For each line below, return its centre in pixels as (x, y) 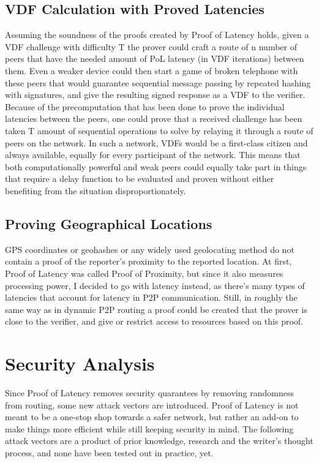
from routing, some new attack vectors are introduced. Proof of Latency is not (152, 405)
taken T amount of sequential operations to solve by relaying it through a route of (159, 130)
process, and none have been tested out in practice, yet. (109, 452)
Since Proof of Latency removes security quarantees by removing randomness (149, 393)
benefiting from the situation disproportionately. (96, 190)
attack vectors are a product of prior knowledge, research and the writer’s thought (159, 441)
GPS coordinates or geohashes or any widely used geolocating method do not (150, 249)
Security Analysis (80, 363)
